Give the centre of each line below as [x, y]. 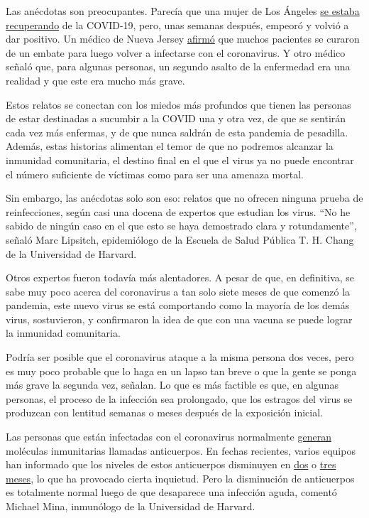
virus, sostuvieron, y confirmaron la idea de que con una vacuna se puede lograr [179, 319]
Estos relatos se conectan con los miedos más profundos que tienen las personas [178, 104]
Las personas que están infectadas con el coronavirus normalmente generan [169, 437]
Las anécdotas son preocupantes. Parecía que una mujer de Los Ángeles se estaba [183, 11]
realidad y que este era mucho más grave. [95, 80]
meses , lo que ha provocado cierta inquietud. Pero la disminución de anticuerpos [180, 478]
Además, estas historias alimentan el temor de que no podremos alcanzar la [170, 146]
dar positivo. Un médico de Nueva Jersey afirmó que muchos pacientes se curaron [183, 39]
